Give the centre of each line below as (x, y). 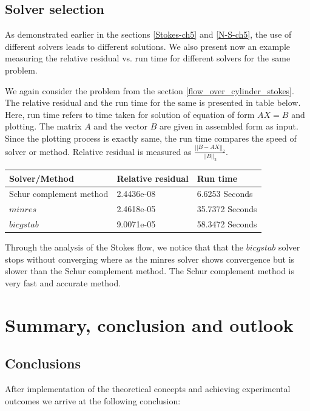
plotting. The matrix (43, 126)
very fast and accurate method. (63, 282)
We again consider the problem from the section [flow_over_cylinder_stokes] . (150, 90)
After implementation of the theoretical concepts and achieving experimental (148, 389)
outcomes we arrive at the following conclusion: (93, 400)
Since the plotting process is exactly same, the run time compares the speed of (151, 138)
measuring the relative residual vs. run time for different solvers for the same (148, 58)
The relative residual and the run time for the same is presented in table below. (153, 102)
